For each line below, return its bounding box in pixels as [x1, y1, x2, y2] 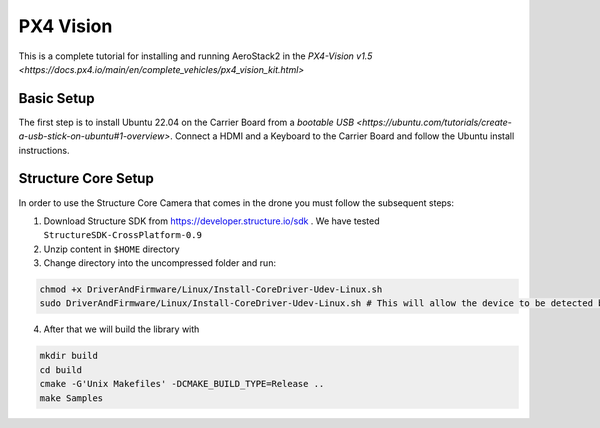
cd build [39, 364, 83, 375]
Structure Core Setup [18, 170, 154, 187]
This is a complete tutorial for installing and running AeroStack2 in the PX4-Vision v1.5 [18, 50, 373, 62]
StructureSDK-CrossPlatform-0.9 [43, 230, 202, 241]
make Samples [39, 392, 104, 404]
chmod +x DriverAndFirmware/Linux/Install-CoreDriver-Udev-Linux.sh [39, 284, 383, 295]
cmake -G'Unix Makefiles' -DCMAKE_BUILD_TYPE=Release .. [39, 378, 325, 390]
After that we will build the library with [43, 323, 200, 335]
